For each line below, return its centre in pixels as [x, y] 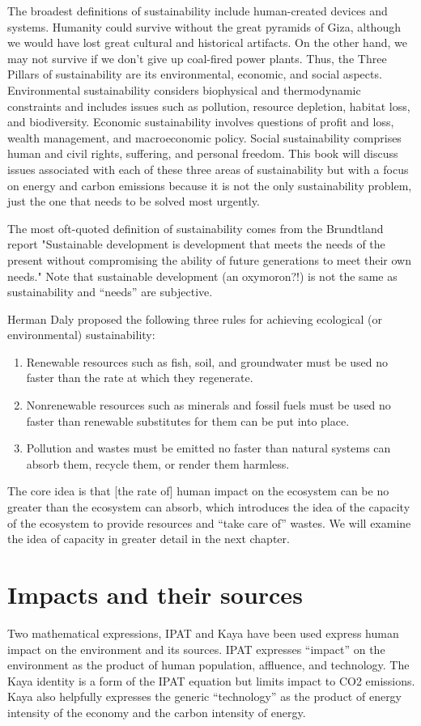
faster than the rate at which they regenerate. [140, 378]
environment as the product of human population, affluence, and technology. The [208, 665]
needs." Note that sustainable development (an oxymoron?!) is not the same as [202, 276]
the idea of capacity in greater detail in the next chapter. [149, 539]
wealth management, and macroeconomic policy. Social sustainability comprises [204, 137]
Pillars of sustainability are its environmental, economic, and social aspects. [195, 74]
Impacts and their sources [155, 594]
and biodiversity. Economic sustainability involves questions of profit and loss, [201, 122]
